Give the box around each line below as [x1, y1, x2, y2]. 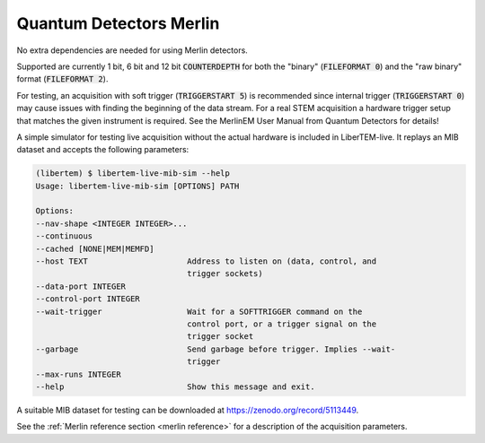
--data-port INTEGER [35, 281, 126, 291]
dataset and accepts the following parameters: [16, 144, 190, 155]
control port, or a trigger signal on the [187, 318, 377, 329]
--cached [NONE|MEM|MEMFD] [35, 243, 154, 254]
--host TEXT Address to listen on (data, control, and [35, 256, 377, 266]
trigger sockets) [187, 269, 264, 279]
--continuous [35, 231, 93, 241]
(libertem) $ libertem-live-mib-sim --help [35, 169, 231, 178]
